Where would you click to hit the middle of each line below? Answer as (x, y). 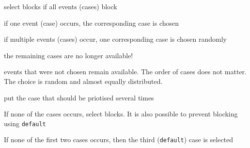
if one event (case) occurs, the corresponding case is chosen (92, 23)
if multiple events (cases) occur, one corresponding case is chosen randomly (115, 39)
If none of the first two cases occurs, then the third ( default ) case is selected (119, 140)
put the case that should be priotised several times (79, 97)
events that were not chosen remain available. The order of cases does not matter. (125, 72)
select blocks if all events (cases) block (61, 6)
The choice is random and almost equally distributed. (83, 81)
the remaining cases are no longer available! (69, 55)
